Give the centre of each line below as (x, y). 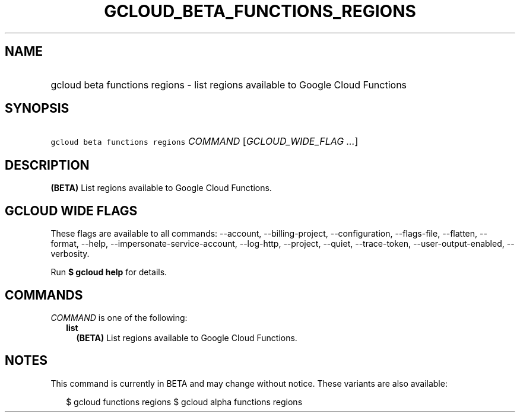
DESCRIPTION (47, 165)
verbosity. (70, 254)
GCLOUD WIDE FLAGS (71, 211)
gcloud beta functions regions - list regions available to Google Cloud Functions (229, 85)
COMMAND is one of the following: (119, 317)
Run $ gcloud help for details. (109, 272)
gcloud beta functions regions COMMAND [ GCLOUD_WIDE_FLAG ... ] (204, 141)
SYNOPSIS (37, 109)
